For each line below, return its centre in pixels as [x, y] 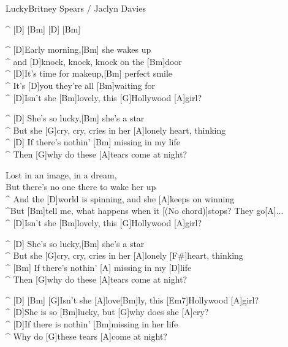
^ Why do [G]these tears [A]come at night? [86, 336]
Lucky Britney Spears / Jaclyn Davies [76, 8]
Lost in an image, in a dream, [61, 174]
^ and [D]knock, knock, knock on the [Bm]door [94, 61]
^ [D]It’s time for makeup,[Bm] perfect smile [89, 73]
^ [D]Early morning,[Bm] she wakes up [78, 49]
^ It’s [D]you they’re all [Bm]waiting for [81, 85]
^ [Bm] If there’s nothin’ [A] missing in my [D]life [99, 267]
